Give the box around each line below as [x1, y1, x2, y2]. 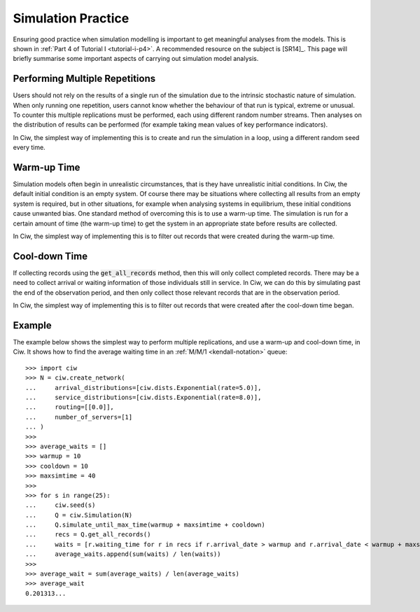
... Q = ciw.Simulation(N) [25, 511, 133, 519]
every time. [13, 144, 45, 152]
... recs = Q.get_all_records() [25, 531, 151, 538]
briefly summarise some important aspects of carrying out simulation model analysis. [13, 55, 259, 63]
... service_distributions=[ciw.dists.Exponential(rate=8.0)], [25, 393, 262, 401]
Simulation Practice [13, 11, 129, 26]
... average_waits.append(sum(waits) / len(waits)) [25, 550, 221, 558]
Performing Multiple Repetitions [13, 73, 156, 85]
